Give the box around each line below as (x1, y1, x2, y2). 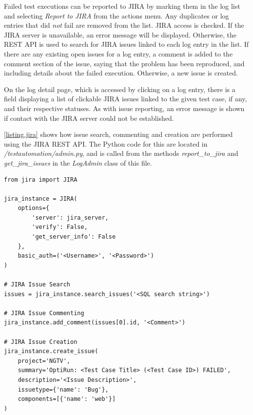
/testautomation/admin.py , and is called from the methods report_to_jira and (4, 148, 238, 158)
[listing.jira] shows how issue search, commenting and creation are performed (4, 129, 233, 139)
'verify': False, (32, 224, 88, 231)
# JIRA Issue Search (4, 281, 71, 288)
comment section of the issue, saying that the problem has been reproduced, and (4, 58, 245, 68)
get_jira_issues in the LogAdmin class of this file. (4, 157, 152, 168)
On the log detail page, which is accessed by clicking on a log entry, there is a (4, 84, 235, 94)
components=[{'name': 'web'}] (18, 396, 116, 403)
